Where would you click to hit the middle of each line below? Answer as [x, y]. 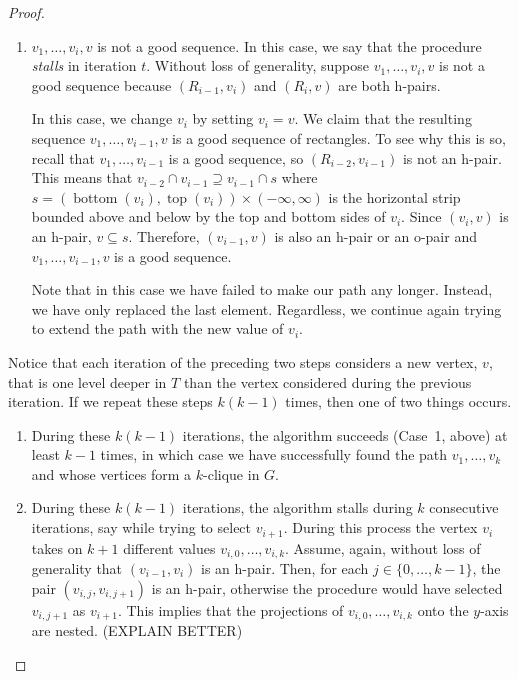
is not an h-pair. [452, 157]
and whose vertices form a [111, 473]
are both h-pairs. [389, 84]
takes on [57, 547]
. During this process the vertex [380, 527]
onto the [443, 609]
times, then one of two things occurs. [398, 401]
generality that [77, 567]
